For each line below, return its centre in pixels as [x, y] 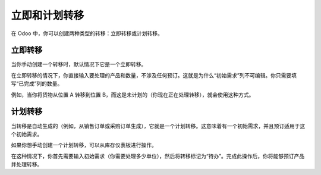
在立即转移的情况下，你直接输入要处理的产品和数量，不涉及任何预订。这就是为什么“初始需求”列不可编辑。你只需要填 [154, 75]
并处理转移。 [27, 164]
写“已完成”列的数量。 [37, 84]
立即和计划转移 [48, 15]
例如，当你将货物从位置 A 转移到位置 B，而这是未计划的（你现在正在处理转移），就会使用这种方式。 [133, 95]
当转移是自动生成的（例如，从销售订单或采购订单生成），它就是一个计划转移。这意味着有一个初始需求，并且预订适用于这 [158, 126]
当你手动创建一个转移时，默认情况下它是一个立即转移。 [79, 64]
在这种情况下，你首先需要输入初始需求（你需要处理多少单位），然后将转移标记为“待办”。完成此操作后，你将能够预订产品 [158, 156]
